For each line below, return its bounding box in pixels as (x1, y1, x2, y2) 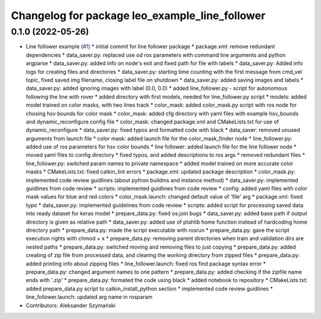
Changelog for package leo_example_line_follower (11, 9, 266, 22)
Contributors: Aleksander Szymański (26, 302, 116, 309)
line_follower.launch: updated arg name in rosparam (26, 293, 153, 301)
